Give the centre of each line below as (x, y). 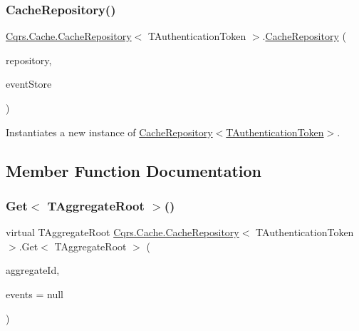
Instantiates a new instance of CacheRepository (109, 132)
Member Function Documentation (134, 170)
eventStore (29, 84)
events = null (35, 294)
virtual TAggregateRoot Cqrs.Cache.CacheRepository (123, 232)
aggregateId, (33, 270)
